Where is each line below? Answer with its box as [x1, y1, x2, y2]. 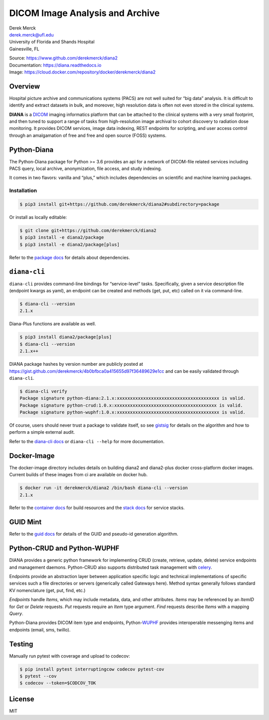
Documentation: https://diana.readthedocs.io [9, 62, 102, 68]
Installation [9, 187, 37, 194]
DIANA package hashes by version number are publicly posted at [9, 361, 143, 367]
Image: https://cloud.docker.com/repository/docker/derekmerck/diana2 [9, 69, 156, 75]
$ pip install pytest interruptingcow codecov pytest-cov [19, 666, 164, 672]
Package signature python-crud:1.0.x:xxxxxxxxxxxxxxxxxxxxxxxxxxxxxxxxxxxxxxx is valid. [19, 402, 244, 408]
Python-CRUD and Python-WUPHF [9, 544, 120, 553]
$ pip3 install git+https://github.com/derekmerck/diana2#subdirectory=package [19, 201, 220, 207]
